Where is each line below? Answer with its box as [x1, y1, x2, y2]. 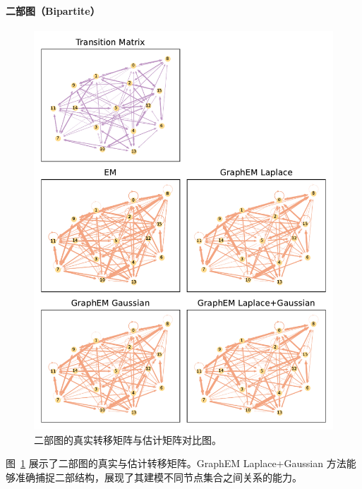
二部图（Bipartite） [6, 3, 100, 18]
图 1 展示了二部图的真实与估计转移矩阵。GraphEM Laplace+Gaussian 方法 [6, 456, 346, 471]
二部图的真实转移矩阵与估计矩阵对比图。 [34, 432, 222, 447]
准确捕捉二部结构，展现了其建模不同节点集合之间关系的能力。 [15, 469, 302, 484]
